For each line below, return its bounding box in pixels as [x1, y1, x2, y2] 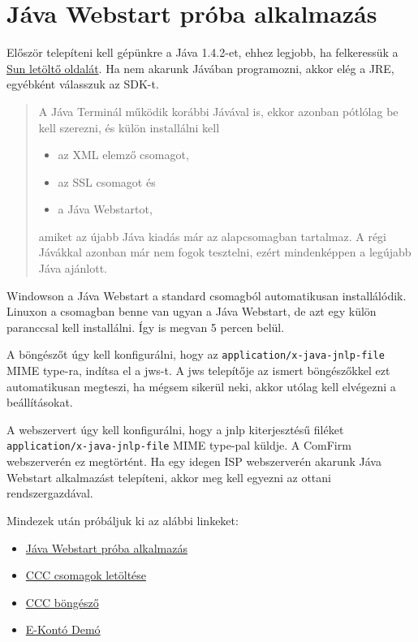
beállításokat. [6, 394, 73, 411]
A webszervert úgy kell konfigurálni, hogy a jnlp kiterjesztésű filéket [6, 420, 344, 437]
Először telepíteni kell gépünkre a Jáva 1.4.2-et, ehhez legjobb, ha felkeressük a [6, 44, 399, 61]
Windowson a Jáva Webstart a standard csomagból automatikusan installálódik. [6, 287, 407, 304]
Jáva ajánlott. [38, 260, 108, 277]
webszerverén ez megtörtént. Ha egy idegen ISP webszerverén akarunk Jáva [6, 453, 381, 470]
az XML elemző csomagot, [58, 146, 189, 163]
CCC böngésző [25, 593, 99, 610]
